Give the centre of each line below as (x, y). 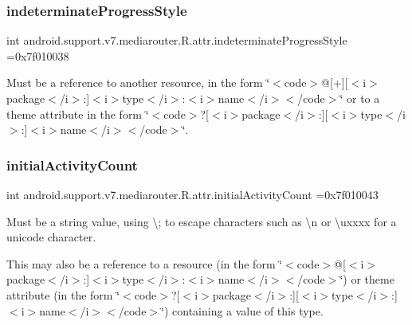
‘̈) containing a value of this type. (242, 310)
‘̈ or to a (360, 98)
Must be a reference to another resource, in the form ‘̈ (138, 82)
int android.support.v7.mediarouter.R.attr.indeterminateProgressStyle (177, 40)
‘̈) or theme (367, 279)
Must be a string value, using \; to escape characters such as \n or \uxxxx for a (202, 221)
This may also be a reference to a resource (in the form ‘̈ (145, 263)
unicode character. (51, 237)
